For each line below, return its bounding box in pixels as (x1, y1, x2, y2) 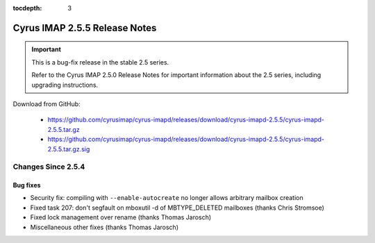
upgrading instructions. (31, 81, 99, 89)
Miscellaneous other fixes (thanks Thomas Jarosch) (30, 223, 179, 231)
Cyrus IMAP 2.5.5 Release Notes (12, 22, 157, 34)
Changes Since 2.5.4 (12, 162, 85, 171)
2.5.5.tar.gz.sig (47, 144, 90, 153)
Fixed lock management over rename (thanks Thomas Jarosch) (30, 213, 212, 221)
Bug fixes (12, 181, 41, 190)
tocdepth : (12, 4, 42, 12)
